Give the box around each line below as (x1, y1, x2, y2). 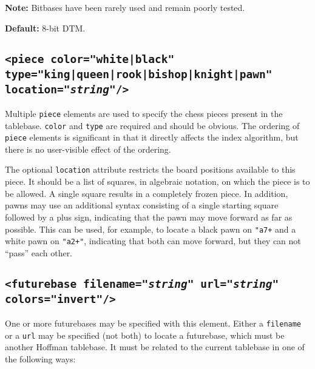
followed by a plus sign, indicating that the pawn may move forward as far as (5, 210, 293, 223)
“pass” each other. (5, 246, 73, 259)
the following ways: (5, 353, 76, 365)
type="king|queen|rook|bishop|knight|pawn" (5, 67, 273, 81)
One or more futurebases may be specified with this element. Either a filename (5, 317, 302, 330)
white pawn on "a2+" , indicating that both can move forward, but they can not (5, 234, 301, 247)
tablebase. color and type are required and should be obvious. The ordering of (5, 119, 300, 131)
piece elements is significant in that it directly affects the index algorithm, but (5, 131, 299, 144)
